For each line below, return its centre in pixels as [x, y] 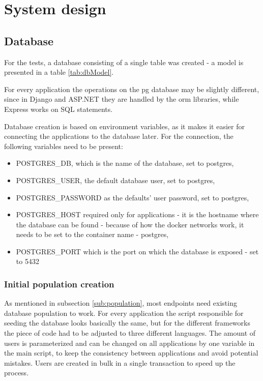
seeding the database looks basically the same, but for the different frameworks [127, 323]
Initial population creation [59, 284]
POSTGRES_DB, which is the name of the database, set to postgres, [125, 163]
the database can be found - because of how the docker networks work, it [130, 224]
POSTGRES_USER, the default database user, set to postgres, [115, 180]
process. [17, 373]
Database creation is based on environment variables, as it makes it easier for [124, 126]
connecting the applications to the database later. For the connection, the [119, 136]
